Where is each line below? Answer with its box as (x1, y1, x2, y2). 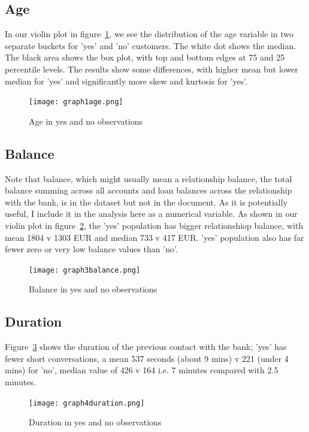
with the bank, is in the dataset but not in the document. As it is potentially (5, 195, 288, 208)
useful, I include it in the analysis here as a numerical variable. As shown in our (5, 207, 298, 220)
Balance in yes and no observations (29, 283, 157, 295)
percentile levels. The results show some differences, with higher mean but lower (5, 62, 298, 75)
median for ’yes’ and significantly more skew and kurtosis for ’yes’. (5, 74, 248, 87)
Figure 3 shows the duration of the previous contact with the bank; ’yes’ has (5, 340, 287, 353)
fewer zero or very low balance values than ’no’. (5, 243, 178, 255)
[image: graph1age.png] (29, 98, 123, 107)
